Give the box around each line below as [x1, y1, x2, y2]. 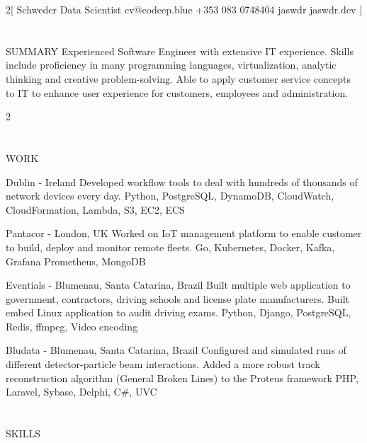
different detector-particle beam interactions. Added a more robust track [6, 357, 320, 372]
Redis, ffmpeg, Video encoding [6, 318, 138, 333]
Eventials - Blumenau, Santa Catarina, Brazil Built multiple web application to [6, 277, 351, 292]
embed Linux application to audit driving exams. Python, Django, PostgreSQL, [6, 305, 351, 320]
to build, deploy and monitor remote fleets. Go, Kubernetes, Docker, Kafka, [6, 239, 335, 254]
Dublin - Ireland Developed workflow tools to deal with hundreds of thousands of [6, 174, 358, 189]
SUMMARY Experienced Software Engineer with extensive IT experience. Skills [6, 43, 354, 58]
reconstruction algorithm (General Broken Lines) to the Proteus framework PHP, [6, 370, 358, 385]
